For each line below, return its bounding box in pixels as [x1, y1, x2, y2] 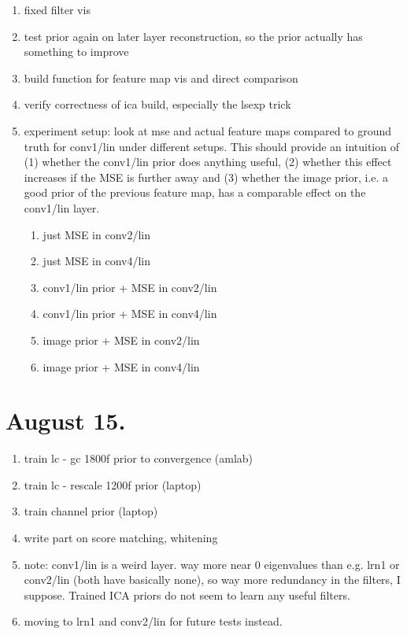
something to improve [24, 43, 129, 60]
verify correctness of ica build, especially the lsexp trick [24, 96, 291, 113]
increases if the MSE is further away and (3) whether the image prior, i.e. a [24, 168, 389, 185]
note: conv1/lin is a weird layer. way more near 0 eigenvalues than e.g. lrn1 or [24, 556, 400, 572]
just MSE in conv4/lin [43, 253, 151, 269]
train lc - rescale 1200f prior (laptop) [24, 476, 202, 493]
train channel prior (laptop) [24, 503, 158, 519]
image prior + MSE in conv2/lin [43, 331, 200, 348]
